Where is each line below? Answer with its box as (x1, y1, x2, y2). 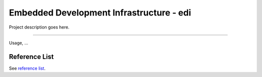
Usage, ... (9, 40, 29, 46)
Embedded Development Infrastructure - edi (9, 7, 191, 18)
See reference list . (9, 65, 46, 71)
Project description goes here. (9, 24, 70, 30)
